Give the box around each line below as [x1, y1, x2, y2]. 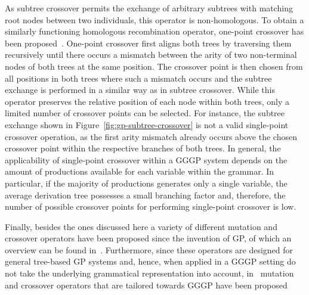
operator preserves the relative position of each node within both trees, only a [5, 95, 289, 107]
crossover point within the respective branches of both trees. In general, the [5, 142, 281, 154]
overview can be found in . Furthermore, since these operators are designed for [5, 243, 293, 256]
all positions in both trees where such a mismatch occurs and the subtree [5, 72, 272, 84]
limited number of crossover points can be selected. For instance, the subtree [5, 107, 285, 119]
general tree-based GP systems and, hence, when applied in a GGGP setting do [5, 255, 296, 268]
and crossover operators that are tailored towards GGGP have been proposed [5, 278, 288, 291]
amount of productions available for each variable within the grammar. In [5, 165, 274, 178]
